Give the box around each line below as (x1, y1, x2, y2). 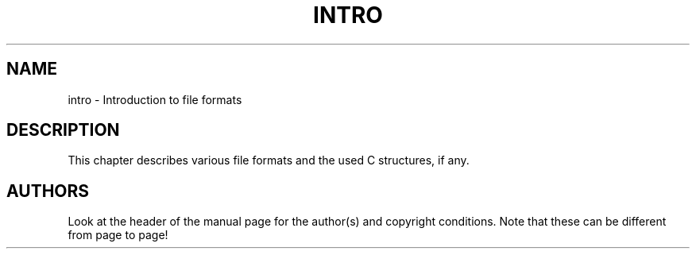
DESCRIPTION (6, 120, 120, 141)
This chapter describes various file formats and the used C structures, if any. (68, 153, 470, 168)
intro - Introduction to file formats (68, 92, 242, 106)
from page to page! (68, 228, 168, 242)
